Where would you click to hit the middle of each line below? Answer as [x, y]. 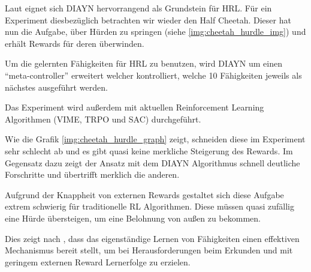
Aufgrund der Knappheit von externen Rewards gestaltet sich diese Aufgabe [144, 194]
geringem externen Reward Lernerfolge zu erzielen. [98, 261]
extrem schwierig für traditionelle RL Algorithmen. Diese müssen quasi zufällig [150, 206]
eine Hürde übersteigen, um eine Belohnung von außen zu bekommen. [133, 218]
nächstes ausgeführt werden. [56, 87]
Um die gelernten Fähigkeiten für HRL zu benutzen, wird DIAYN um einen [144, 63]
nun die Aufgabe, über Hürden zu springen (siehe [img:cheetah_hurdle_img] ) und [155, 32]
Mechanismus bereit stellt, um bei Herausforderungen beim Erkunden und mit [149, 250]
